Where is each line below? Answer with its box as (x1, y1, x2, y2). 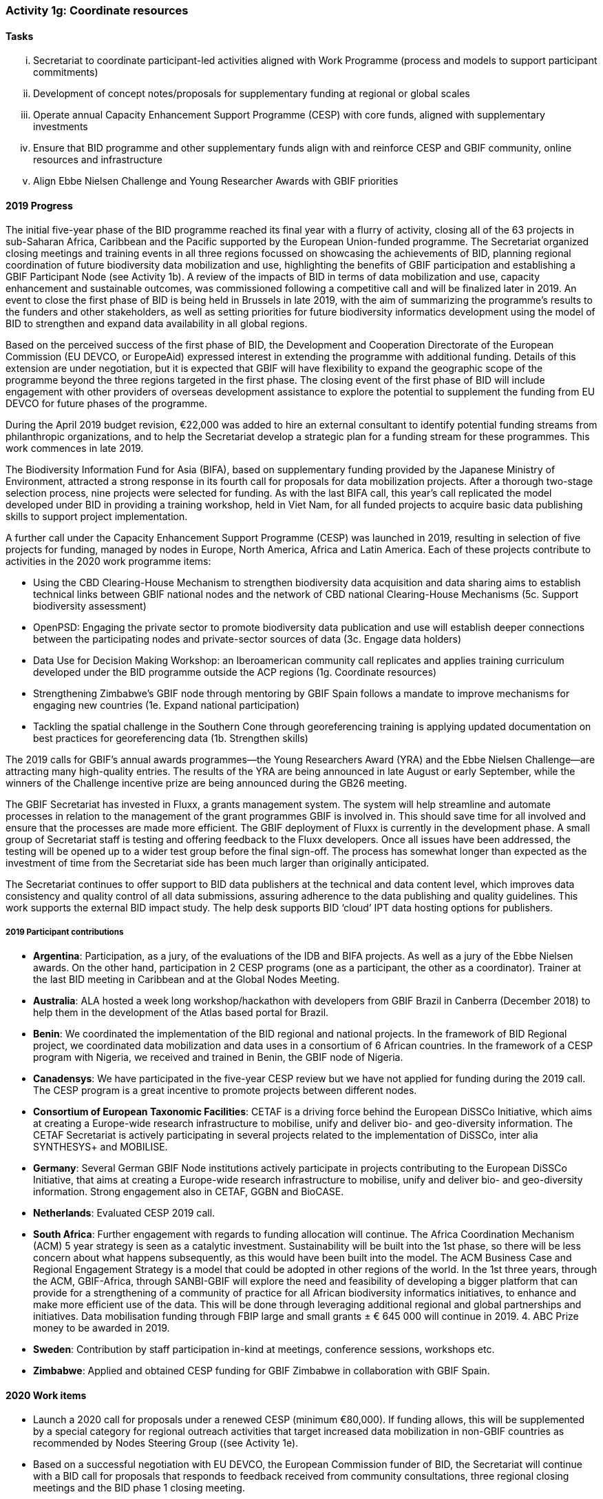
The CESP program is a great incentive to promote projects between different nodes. (33, 1084, 417, 1097)
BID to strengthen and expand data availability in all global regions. (6, 318, 308, 330)
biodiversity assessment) (33, 600, 147, 612)
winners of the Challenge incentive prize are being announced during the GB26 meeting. (6, 777, 408, 789)
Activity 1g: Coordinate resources (6, 3, 189, 17)
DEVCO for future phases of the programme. (6, 397, 207, 410)
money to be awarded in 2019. (33, 1322, 170, 1334)
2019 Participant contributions (6, 927, 124, 937)
